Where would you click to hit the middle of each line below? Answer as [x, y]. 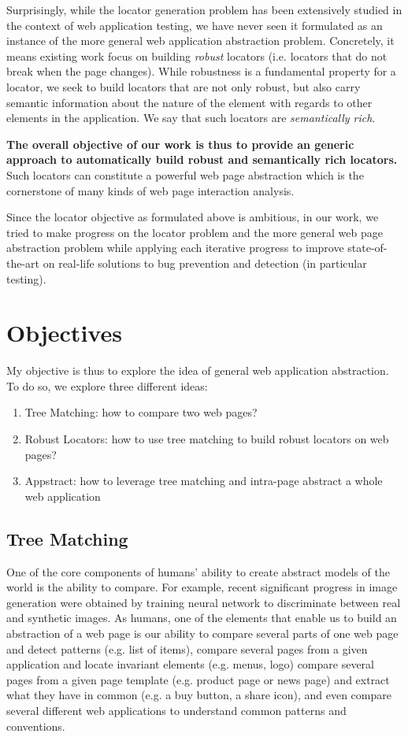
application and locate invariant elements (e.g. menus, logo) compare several [190, 664]
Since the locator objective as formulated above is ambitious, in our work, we [193, 217]
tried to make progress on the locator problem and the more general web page [195, 232]
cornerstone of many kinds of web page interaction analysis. [150, 190]
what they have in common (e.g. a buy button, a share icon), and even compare [199, 695]
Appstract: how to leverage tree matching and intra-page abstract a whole [204, 481]
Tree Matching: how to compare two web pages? [141, 412]
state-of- [367, 248]
